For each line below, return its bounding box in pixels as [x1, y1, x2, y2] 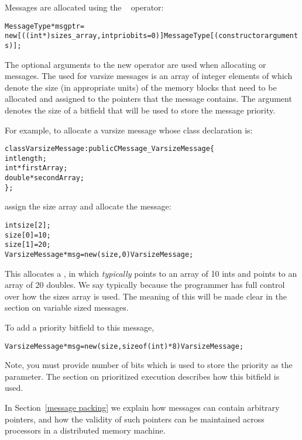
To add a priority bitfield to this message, [5, 321, 155, 333]
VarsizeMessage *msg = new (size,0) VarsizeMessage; [5, 250, 194, 259]
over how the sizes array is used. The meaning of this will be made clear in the [5, 290, 287, 302]
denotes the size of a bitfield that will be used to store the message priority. [5, 104, 276, 116]
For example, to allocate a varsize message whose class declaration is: [5, 123, 253, 136]
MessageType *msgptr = [5, 22, 85, 30]
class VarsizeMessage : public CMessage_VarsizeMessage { [5, 145, 214, 153]
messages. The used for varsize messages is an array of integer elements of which [5, 70, 293, 82]
